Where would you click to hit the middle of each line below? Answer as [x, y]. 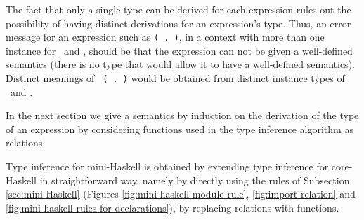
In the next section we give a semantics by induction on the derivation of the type [182, 115]
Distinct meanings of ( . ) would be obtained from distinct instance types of [175, 78]
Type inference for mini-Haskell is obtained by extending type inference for [167, 166]
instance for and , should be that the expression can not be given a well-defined [179, 50]
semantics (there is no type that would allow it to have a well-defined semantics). [180, 64]
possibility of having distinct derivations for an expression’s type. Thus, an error [178, 23]
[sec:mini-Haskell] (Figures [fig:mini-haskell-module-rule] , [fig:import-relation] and [181, 194]
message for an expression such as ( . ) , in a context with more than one [165, 37]
